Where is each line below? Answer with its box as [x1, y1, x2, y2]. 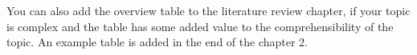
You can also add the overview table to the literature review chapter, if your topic [6, 2, 411, 18]
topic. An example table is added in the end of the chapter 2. [6, 33, 309, 50]
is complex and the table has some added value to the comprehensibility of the [6, 18, 394, 34]
